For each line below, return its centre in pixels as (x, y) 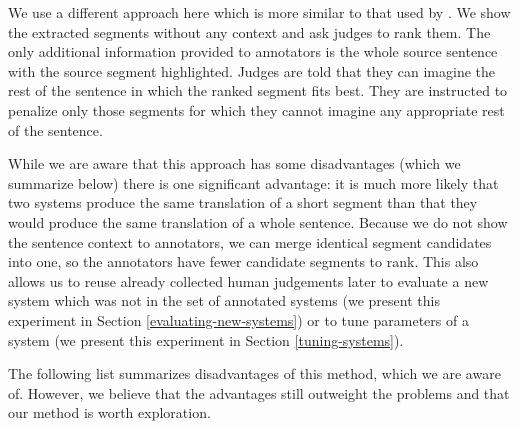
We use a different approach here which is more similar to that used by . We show (259, 12)
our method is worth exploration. (109, 412)
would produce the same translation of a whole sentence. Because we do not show (258, 221)
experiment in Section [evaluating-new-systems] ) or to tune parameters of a (238, 319)
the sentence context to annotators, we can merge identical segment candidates (250, 241)
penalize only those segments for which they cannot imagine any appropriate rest (256, 109)
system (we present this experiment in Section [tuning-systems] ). (206, 339)
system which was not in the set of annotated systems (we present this (224, 300)
